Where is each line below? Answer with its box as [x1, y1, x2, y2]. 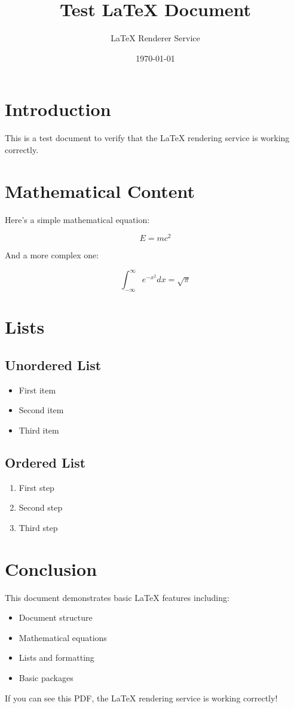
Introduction [5, 97, 111, 121]
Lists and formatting [19, 651, 94, 664]
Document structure [19, 611, 93, 624]
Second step [19, 501, 63, 514]
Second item [19, 404, 64, 416]
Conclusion [5, 556, 97, 581]
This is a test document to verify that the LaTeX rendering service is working [5, 132, 290, 144]
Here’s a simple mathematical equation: [5, 213, 150, 225]
